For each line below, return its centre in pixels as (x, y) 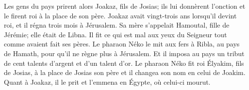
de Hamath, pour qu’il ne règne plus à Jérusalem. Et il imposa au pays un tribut (124, 53)
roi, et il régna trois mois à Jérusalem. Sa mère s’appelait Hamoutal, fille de (117, 25)
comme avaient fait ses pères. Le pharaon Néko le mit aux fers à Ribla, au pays (122, 44)
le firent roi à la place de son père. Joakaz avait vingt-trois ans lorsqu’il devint (120, 15)
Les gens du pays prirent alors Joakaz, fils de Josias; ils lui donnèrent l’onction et (125, 6)
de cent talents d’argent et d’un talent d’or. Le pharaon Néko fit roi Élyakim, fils (124, 63)
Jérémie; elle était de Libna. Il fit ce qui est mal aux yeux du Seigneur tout (116, 34)
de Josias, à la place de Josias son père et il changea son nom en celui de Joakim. (125, 72)
